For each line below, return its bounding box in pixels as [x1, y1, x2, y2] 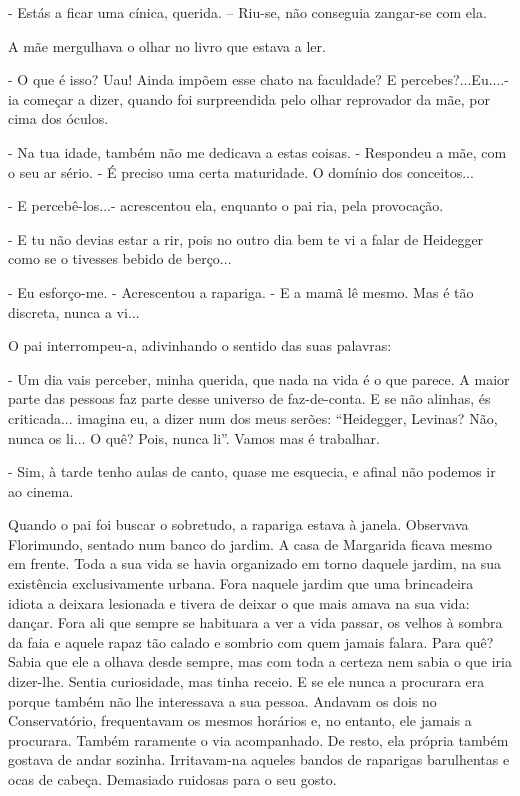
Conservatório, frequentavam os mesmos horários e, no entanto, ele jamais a [8, 710, 472, 731]
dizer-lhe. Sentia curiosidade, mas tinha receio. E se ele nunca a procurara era [8, 671, 485, 692]
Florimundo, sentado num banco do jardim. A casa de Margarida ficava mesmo [8, 533, 492, 554]
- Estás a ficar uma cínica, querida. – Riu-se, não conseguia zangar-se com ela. [8, 2, 487, 22]
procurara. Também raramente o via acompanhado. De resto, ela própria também [8, 729, 509, 750]
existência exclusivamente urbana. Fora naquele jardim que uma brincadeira [8, 573, 474, 594]
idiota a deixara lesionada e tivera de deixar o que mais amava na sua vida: [8, 592, 470, 613]
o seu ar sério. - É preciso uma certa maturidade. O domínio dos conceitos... [8, 161, 474, 182]
